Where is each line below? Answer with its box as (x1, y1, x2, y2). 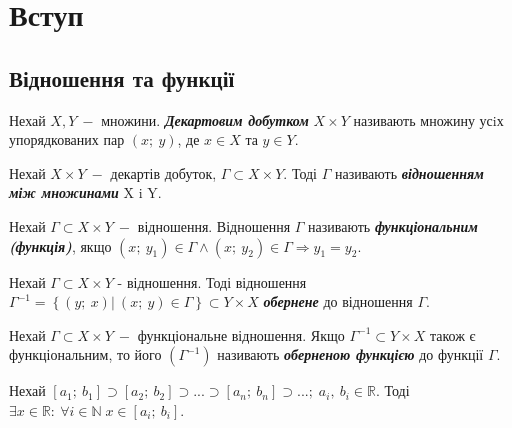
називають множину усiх (353, 109, 504, 130)
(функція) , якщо (9, 235, 112, 256)
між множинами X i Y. (9, 182, 162, 203)
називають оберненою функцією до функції (217, 344, 484, 365)
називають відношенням (334, 162, 484, 183)
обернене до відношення (263, 291, 413, 312)
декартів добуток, (110, 162, 217, 183)
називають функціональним (308, 215, 478, 236)
